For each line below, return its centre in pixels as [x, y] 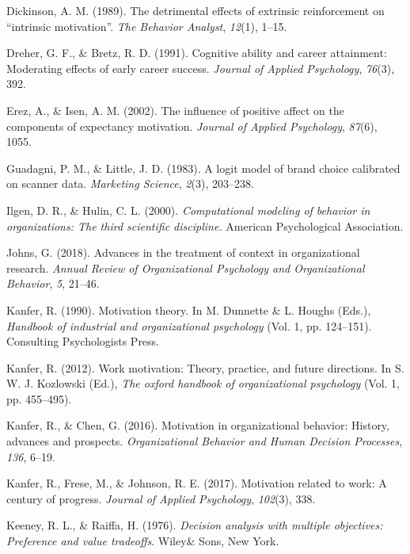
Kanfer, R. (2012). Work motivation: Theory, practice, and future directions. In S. [205, 367]
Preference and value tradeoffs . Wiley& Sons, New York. [143, 541]
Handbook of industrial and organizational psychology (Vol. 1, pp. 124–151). [189, 325]
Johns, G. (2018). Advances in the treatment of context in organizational [183, 252]
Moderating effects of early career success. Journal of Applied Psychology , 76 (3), [201, 68]
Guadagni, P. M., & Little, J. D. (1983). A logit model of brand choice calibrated [203, 168]
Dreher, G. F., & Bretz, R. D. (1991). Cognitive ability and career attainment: [197, 53]
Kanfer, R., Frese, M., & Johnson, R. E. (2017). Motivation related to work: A [197, 483]
